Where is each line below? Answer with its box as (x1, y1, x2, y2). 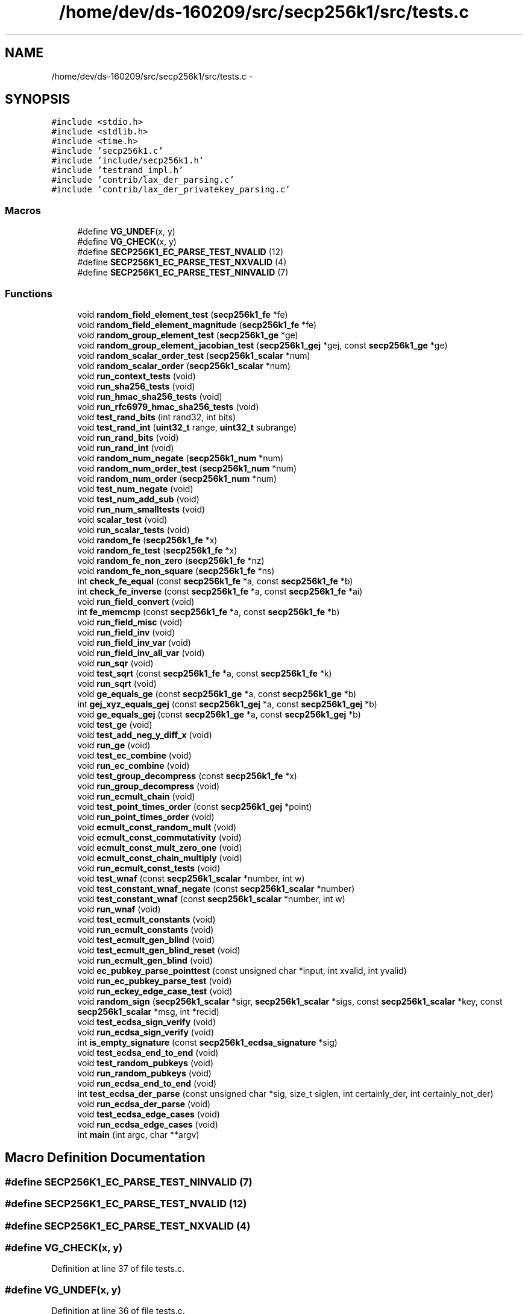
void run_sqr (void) (77, 657, 154, 668)
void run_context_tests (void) (77, 370, 196, 381)
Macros (5, 204, 41, 216)
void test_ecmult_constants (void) (77, 914, 216, 924)
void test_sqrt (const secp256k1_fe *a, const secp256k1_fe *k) (77, 668, 332, 678)
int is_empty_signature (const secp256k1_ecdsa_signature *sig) (77, 1037, 338, 1047)
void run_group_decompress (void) (77, 780, 220, 791)
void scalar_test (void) (77, 514, 168, 525)
